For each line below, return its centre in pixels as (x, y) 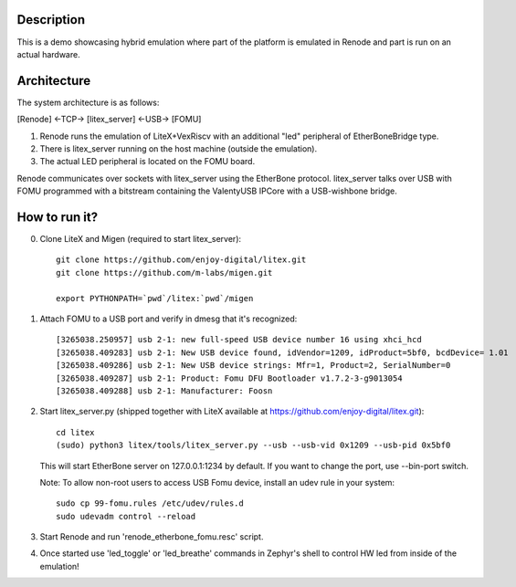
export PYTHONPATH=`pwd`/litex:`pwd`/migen (155, 298)
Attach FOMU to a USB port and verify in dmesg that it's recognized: (168, 319)
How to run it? (58, 217)
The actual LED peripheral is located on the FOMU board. (147, 162)
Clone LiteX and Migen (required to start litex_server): (141, 239)
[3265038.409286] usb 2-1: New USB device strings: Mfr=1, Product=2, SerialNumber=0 (253, 366)
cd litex (75, 432)
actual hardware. (49, 54)
